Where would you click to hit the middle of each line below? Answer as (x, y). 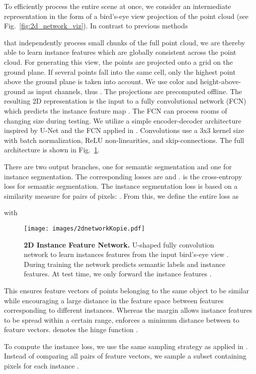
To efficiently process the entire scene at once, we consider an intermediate (118, 6)
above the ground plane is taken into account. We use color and (101, 81)
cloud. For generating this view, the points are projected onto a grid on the (119, 62)
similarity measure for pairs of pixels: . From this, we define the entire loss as (121, 195)
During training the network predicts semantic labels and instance (125, 264)
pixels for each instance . (42, 366)
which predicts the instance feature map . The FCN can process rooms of (116, 110)
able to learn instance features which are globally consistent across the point (120, 52)
